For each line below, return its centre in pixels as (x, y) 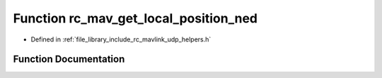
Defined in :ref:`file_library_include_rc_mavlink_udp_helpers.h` (121, 39)
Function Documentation (69, 59)
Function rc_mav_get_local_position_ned (135, 18)
